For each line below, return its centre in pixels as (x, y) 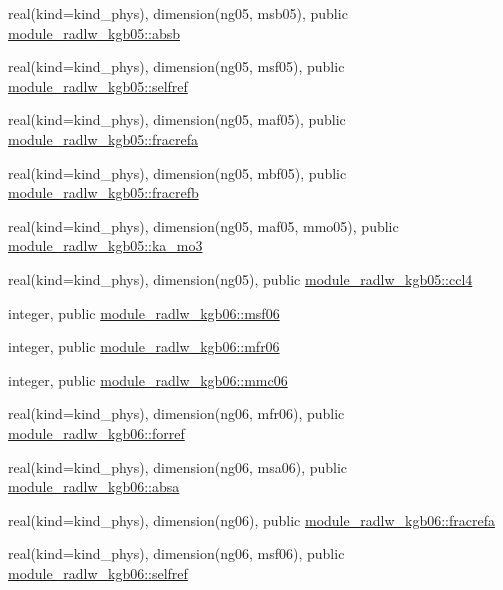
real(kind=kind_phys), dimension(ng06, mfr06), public (176, 413)
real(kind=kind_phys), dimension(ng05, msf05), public (176, 66)
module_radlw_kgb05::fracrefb (103, 192)
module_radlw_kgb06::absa (94, 486)
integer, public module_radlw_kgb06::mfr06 (144, 346)
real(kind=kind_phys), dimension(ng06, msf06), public (176, 553)
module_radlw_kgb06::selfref (98, 572)
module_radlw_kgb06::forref (96, 432)
